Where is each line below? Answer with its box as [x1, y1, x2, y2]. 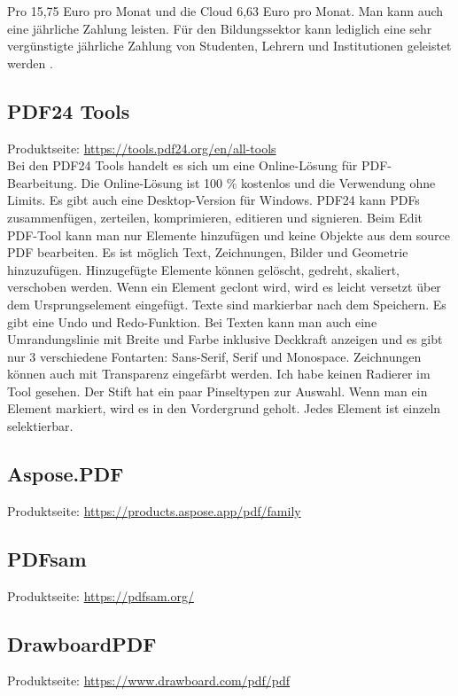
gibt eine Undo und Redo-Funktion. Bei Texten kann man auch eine [7, 312, 377, 331]
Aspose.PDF [7, 460, 124, 488]
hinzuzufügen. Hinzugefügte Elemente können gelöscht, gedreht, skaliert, [7, 260, 400, 278]
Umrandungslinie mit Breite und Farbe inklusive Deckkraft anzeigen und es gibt [7, 330, 443, 348]
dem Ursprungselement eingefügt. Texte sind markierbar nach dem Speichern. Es [7, 294, 446, 313]
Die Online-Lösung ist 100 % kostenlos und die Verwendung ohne [81, 173, 436, 192]
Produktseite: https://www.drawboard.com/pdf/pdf [7, 671, 291, 690]
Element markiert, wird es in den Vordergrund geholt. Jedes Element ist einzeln [7, 399, 441, 418]
